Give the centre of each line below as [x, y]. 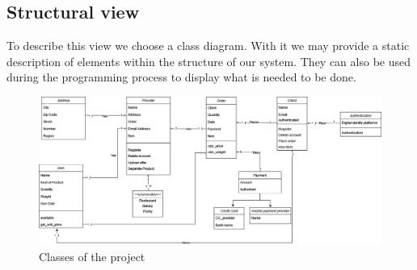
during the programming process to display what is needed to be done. [181, 77]
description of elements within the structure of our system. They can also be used [208, 61]
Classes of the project [92, 256]
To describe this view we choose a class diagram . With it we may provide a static [208, 46]
